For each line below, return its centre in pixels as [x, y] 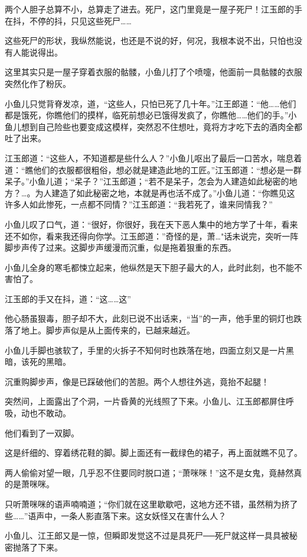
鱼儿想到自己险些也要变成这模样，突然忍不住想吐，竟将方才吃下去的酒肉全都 [153, 126]
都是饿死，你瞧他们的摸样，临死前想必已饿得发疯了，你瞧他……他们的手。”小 [151, 115]
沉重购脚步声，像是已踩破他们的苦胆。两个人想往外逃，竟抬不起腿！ [137, 381]
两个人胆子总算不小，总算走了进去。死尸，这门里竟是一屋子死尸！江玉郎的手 [153, 9]
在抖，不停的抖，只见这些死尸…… [68, 20]
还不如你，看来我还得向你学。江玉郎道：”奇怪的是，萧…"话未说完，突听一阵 [152, 236]
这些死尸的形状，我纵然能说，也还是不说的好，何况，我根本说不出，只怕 [145, 41]
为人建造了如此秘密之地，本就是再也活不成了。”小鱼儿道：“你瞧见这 [165, 192]
